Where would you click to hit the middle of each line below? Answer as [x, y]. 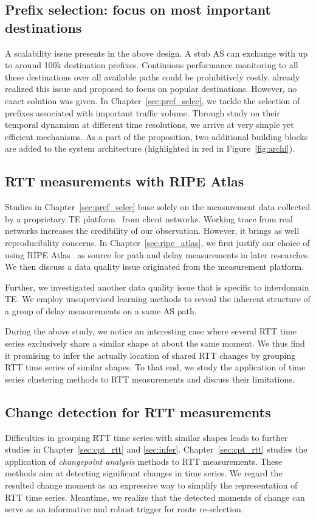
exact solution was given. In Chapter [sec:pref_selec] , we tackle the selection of [153, 100]
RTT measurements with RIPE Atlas [125, 181]
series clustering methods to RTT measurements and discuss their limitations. [150, 379]
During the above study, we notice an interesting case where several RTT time [151, 331]
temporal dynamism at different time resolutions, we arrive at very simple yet [149, 125]
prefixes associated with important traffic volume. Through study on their [143, 112]
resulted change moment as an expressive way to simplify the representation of [151, 485]
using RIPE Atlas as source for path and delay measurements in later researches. [158, 254]
